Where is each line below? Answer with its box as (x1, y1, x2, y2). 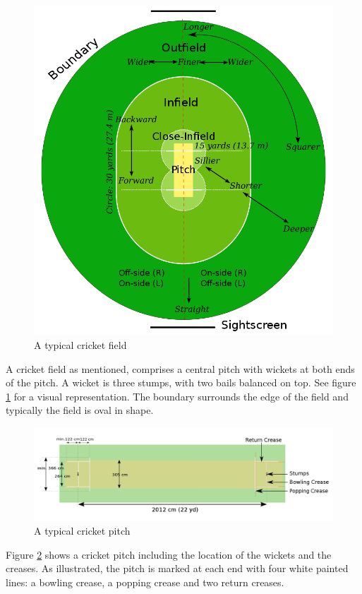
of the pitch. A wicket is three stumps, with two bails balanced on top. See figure (6, 375, 356, 390)
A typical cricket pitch (34, 523, 131, 538)
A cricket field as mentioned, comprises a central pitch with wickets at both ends (6, 361, 355, 376)
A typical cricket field (34, 337, 127, 352)
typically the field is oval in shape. (6, 403, 154, 417)
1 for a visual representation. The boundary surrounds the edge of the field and (6, 388, 349, 403)
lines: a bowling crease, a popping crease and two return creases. (6, 574, 284, 589)
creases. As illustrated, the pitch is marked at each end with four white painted (6, 561, 349, 576)
